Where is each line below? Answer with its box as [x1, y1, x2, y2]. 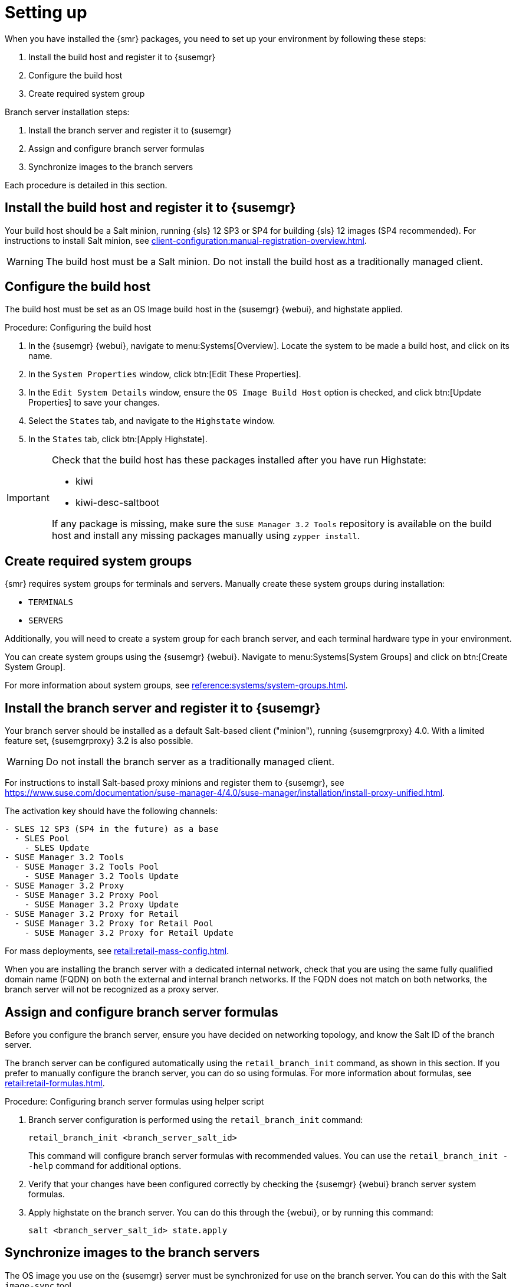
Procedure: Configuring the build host [5, 322, 152, 333]
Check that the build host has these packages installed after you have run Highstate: [51, 454, 426, 466]
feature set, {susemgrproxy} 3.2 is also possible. [5, 736, 193, 746]
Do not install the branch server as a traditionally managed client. [45, 756, 335, 768]
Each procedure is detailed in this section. [5, 179, 167, 190]
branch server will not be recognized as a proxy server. [5, 984, 219, 995]
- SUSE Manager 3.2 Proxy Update [24, 900, 179, 910]
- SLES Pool [14, 834, 70, 844]
